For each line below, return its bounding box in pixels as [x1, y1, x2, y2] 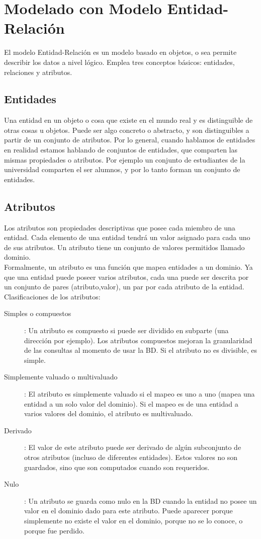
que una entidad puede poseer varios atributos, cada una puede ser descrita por [4, 271, 249, 282]
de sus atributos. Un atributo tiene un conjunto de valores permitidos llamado [4, 242, 245, 252]
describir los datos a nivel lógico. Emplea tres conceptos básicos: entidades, [4, 56, 235, 67]
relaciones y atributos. [4, 66, 72, 77]
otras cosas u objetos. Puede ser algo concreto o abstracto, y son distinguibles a [4, 124, 249, 135]
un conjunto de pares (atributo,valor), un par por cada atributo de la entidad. [4, 281, 244, 292]
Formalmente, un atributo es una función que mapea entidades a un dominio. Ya [4, 262, 253, 272]
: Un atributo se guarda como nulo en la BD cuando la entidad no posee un [24, 495, 257, 506]
